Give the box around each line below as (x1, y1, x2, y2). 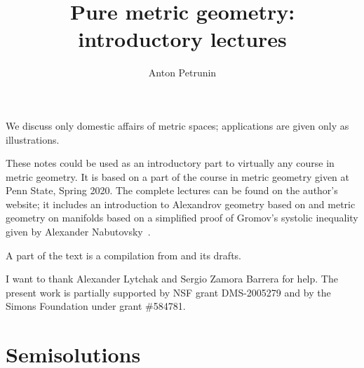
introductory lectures (78, 25, 287, 53)
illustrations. (6, 132, 60, 146)
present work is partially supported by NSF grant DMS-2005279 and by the (6, 285, 331, 299)
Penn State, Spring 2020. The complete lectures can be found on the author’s (6, 183, 338, 198)
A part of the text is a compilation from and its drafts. (6, 247, 241, 262)
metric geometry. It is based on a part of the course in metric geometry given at (6, 169, 350, 184)
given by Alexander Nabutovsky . (6, 224, 151, 239)
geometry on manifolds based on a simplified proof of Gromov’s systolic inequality (6, 210, 358, 225)
